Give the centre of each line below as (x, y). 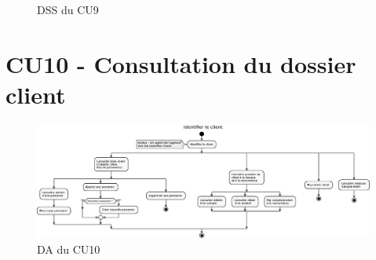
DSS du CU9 (68, 9)
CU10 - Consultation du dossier (181, 63)
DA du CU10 (69, 249)
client (36, 94)
